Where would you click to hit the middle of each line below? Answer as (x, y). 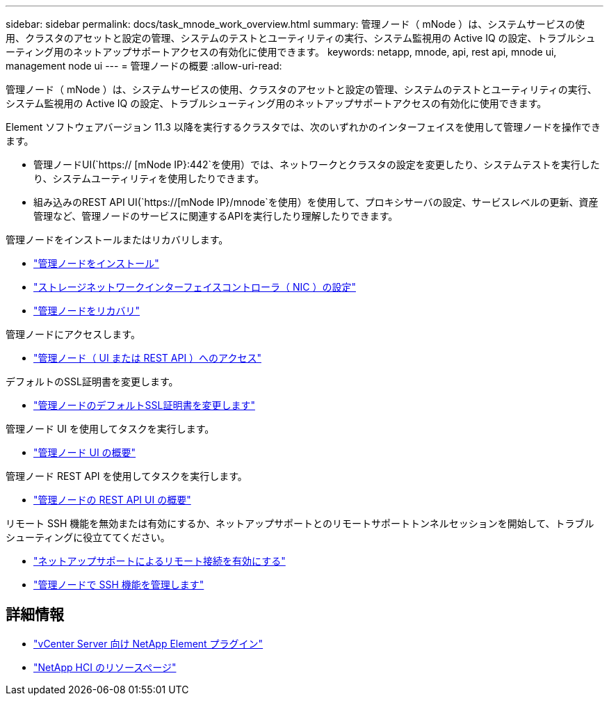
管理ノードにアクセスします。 (73, 334)
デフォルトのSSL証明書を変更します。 (92, 381)
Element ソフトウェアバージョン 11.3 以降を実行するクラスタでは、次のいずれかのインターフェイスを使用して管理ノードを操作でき (303, 127)
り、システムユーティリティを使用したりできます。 (149, 178)
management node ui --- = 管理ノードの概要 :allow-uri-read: (144, 66)
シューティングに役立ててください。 (88, 537)
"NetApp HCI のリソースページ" (105, 667)
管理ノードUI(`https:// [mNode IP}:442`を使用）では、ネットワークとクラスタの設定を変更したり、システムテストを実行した (317, 164)
